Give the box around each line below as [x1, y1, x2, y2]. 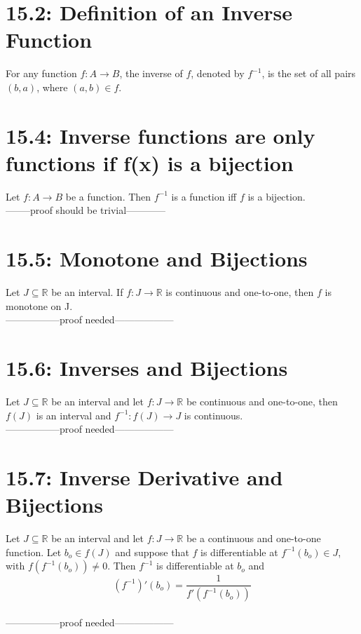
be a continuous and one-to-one [186, 531, 321, 546]
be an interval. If [51, 285, 123, 299]
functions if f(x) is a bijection [6, 148, 294, 177]
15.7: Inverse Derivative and [6, 463, 283, 491]
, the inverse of [119, 66, 183, 81]
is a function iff [171, 189, 237, 203]
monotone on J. [6, 298, 73, 313]
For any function [6, 66, 77, 81]
